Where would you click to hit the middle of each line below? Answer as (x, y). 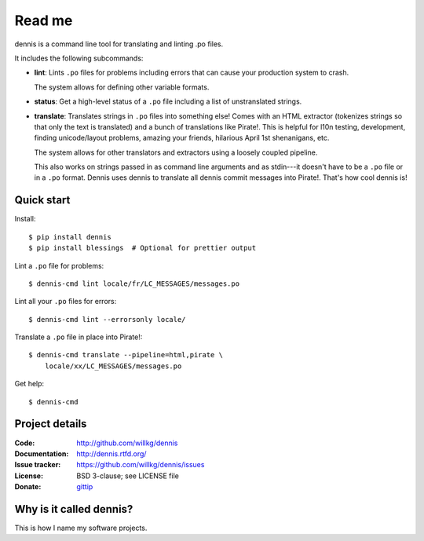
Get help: (29, 384)
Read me (44, 20)
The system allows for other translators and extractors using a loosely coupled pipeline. (176, 152)
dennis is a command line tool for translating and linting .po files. (119, 44)
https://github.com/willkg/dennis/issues (141, 465)
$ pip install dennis (70, 237)
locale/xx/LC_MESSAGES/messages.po (113, 366)
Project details (51, 424)
